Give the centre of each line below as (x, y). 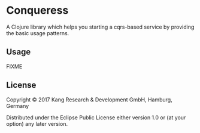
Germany (18, 106)
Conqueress (37, 10)
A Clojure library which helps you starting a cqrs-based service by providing (100, 27)
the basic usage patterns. (38, 33)
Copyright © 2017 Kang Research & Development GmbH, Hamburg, (89, 100)
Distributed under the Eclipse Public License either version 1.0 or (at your (96, 117)
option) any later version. (37, 123)
